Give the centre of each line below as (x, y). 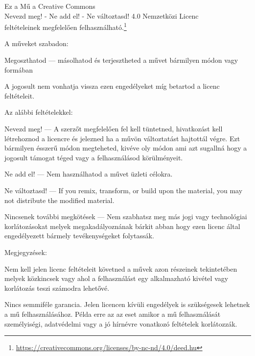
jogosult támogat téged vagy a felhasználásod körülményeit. (94, 157)
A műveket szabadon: (36, 43)
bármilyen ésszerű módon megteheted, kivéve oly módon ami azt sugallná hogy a (126, 148)
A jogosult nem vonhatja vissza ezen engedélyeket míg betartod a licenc (112, 86)
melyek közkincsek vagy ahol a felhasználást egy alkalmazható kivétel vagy (116, 278)
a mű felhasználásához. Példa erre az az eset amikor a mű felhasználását (113, 314)
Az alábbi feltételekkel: (39, 112)
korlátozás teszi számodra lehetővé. (57, 288)
